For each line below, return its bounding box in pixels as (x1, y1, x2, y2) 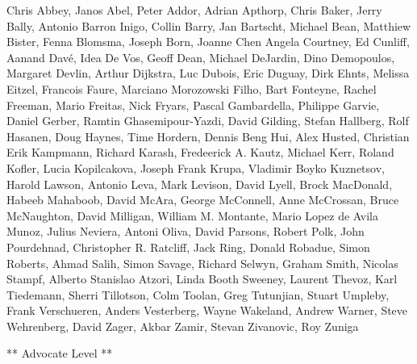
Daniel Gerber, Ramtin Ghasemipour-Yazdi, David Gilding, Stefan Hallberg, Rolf (6, 112, 409, 129)
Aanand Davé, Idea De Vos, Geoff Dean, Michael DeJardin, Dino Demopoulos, (6, 48, 395, 65)
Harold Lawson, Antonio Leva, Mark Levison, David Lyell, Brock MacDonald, (6, 175, 393, 192)
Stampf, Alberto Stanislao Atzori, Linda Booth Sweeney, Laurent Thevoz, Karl (6, 270, 398, 287)
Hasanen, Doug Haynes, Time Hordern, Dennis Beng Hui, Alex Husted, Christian (6, 128, 410, 144)
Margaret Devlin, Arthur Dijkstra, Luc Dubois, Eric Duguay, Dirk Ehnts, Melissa (6, 65, 410, 82)
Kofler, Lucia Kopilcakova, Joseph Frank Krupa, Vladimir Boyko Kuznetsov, (6, 159, 385, 176)
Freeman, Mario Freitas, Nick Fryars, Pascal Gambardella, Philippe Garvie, (6, 96, 380, 113)
